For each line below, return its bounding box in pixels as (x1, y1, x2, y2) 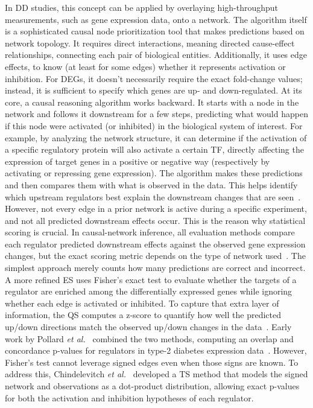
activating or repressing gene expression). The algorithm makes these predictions (5, 167, 303, 179)
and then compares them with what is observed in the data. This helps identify (5, 178, 298, 191)
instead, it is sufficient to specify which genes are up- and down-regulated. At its (5, 84, 302, 97)
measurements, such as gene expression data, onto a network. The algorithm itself (5, 13, 307, 25)
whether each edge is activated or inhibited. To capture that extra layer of (5, 296, 279, 309)
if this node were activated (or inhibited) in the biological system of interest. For (5, 119, 303, 132)
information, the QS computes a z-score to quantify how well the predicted (5, 308, 282, 321)
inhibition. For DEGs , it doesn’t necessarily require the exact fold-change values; (5, 72, 303, 84)
